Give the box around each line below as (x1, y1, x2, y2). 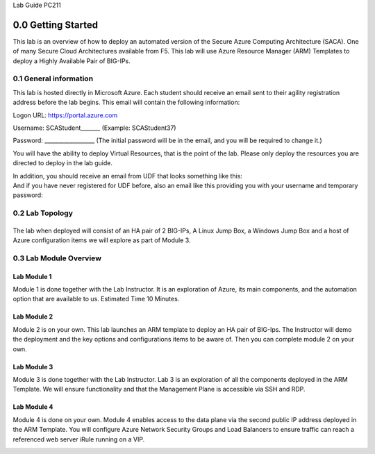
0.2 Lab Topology (12, 208, 73, 218)
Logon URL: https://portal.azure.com (12, 111, 118, 119)
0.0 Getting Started (12, 19, 99, 31)
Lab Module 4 (12, 403, 53, 411)
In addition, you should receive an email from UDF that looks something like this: (12, 171, 243, 180)
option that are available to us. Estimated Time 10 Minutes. (12, 295, 180, 303)
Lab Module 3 (12, 362, 53, 371)
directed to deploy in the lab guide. (12, 159, 113, 167)
